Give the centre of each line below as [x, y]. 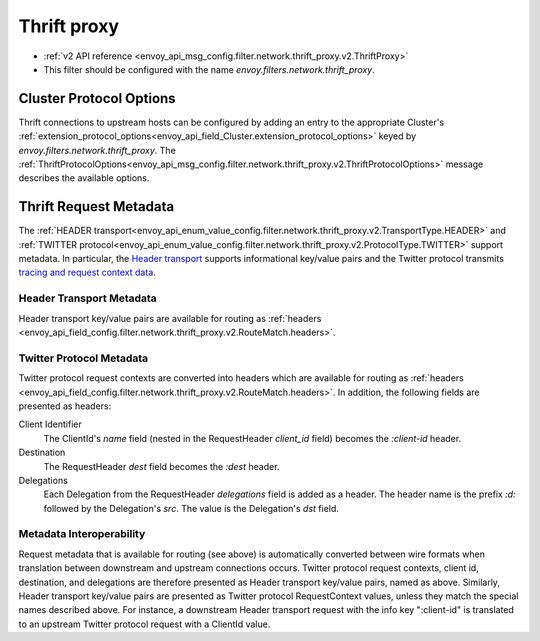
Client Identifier [50, 424]
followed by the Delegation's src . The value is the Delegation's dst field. [191, 508]
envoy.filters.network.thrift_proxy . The [97, 150]
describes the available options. [84, 178]
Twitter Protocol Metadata [83, 358]
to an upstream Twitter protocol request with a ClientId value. [144, 624]
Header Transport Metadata [87, 298]
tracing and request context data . [87, 272]
